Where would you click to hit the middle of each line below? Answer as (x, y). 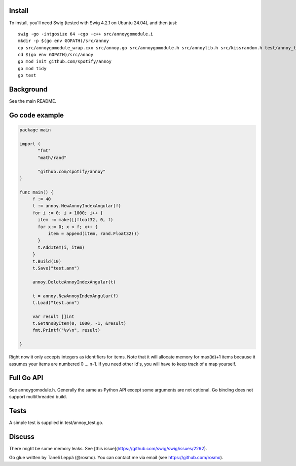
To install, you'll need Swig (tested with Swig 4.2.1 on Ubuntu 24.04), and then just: (93, 23)
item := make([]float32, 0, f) (75, 220)
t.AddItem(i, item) (61, 247)
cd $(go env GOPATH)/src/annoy (56, 55)
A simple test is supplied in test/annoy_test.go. (56, 423)
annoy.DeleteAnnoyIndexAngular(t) (74, 282)
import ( (30, 144)
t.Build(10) (47, 261)
